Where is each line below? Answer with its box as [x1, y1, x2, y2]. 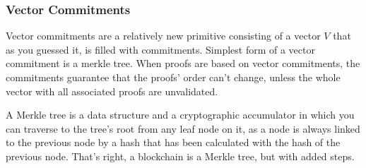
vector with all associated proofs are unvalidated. [6, 83, 218, 98]
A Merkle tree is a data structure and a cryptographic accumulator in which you [6, 107, 355, 122]
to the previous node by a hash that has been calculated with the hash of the [6, 135, 341, 150]
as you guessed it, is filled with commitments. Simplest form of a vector [6, 42, 315, 56]
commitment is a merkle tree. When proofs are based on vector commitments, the [6, 56, 360, 71]
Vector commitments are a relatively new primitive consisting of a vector [6, 28, 321, 43]
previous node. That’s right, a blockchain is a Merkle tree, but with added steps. [6, 148, 355, 163]
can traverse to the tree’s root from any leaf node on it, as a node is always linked [6, 121, 360, 136]
